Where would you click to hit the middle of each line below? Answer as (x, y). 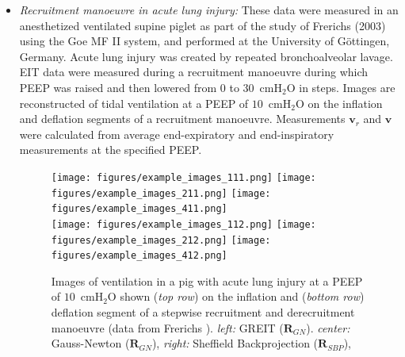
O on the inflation (339, 103)
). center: (328, 327)
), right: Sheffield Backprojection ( (235, 343)
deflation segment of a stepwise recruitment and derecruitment (203, 312)
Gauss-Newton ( (90, 343)
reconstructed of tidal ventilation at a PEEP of (134, 103)
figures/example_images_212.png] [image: (161, 240)
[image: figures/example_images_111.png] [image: (183, 177)
